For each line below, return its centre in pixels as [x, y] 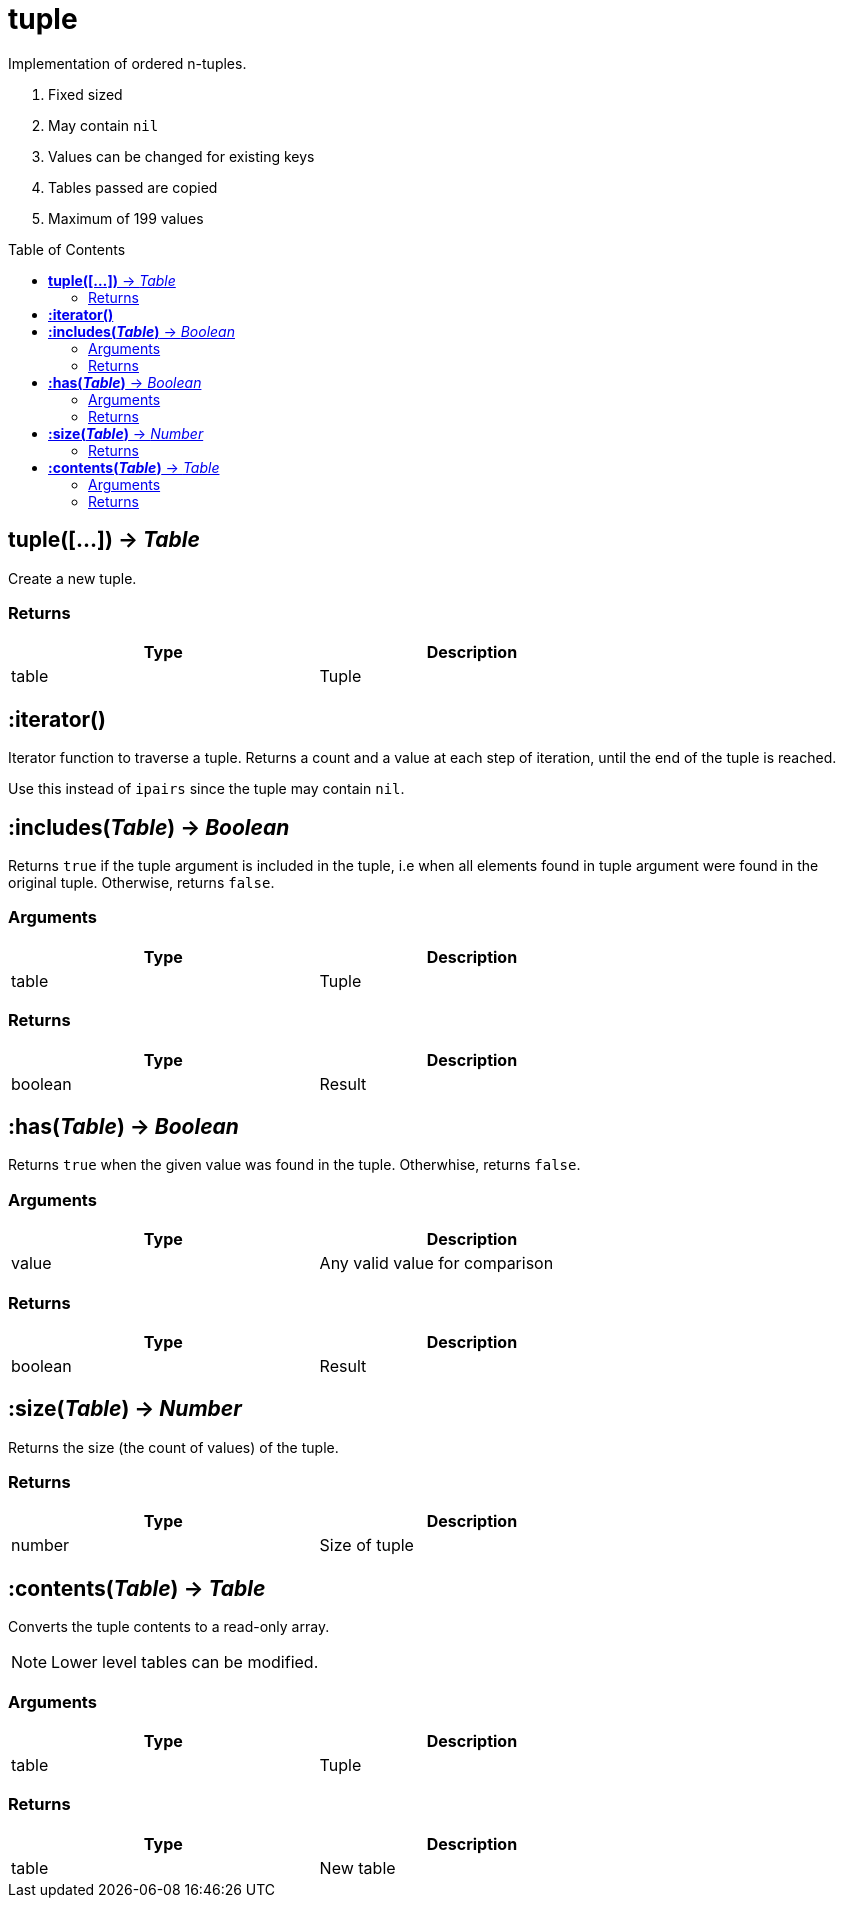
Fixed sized [85, 94]
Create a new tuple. [72, 578]
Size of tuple [366, 1545]
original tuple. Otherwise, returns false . [141, 883]
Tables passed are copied [133, 187]
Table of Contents [67, 249]
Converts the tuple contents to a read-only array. [169, 1627]
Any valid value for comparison [436, 1263]
